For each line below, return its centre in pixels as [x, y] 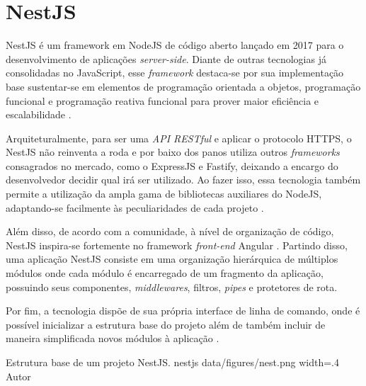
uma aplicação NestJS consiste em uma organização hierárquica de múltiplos [172, 259]
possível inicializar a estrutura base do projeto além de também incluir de [166, 324]
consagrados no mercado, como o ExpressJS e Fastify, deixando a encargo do [172, 165]
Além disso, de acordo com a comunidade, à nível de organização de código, [170, 231]
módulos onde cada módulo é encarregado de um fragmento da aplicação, [165, 273]
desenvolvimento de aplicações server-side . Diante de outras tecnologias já [166, 58]
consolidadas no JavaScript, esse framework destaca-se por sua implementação [175, 73]
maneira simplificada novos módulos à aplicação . [113, 338]
